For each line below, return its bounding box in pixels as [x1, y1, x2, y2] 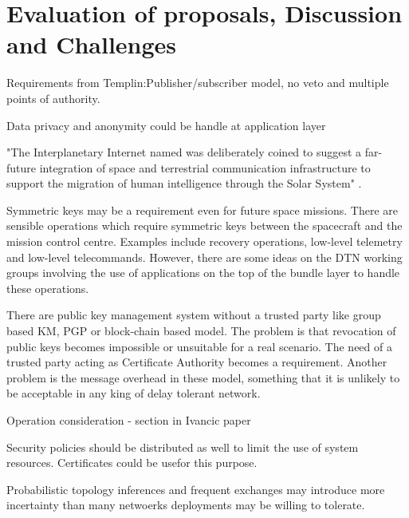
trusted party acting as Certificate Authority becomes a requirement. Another [6, 354, 387, 370]
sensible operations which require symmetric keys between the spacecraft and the [6, 217, 403, 234]
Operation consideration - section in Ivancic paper [6, 412, 251, 428]
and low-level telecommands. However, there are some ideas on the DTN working [6, 248, 403, 265]
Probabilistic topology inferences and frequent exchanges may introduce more [6, 480, 385, 497]
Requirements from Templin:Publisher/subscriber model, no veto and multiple [6, 74, 389, 91]
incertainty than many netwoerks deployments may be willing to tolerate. [6, 496, 365, 513]
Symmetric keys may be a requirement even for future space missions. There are [6, 201, 398, 218]
